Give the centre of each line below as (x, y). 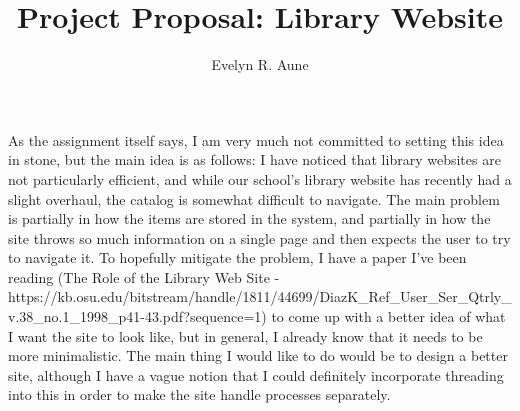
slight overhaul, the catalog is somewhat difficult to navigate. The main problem (254, 198)
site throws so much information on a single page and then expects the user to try (259, 237)
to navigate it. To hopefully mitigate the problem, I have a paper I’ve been (237, 257)
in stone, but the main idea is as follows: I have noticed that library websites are (254, 159)
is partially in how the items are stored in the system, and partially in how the (249, 218)
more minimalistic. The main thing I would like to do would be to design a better (258, 355)
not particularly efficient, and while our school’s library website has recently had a (260, 178)
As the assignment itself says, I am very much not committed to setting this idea (256, 139)
